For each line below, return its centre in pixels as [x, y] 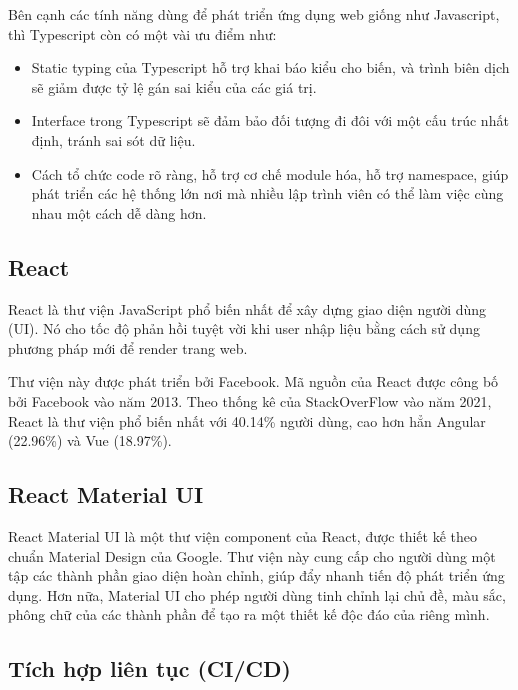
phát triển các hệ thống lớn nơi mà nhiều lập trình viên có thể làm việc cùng [267, 193]
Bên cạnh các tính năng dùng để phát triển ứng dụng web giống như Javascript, [254, 14]
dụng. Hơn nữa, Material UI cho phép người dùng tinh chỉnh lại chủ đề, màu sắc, [257, 594]
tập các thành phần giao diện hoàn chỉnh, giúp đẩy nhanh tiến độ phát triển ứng [256, 575]
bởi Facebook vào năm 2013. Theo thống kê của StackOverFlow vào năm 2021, [250, 400]
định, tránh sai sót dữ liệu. [113, 139]
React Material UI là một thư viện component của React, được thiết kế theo [242, 535]
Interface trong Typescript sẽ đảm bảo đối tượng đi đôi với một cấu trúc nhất [270, 120]
